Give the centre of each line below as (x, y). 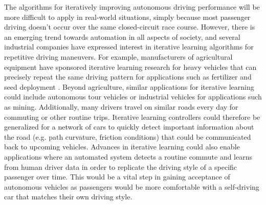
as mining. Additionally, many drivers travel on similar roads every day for (121, 106)
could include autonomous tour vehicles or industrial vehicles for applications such (133, 97)
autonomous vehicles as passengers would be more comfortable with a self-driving (132, 186)
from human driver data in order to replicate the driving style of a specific (121, 166)
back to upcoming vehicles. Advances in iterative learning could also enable (122, 147)
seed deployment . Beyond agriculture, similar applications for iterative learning (129, 86)
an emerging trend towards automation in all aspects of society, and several (122, 36)
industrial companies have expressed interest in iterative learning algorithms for (129, 47)
